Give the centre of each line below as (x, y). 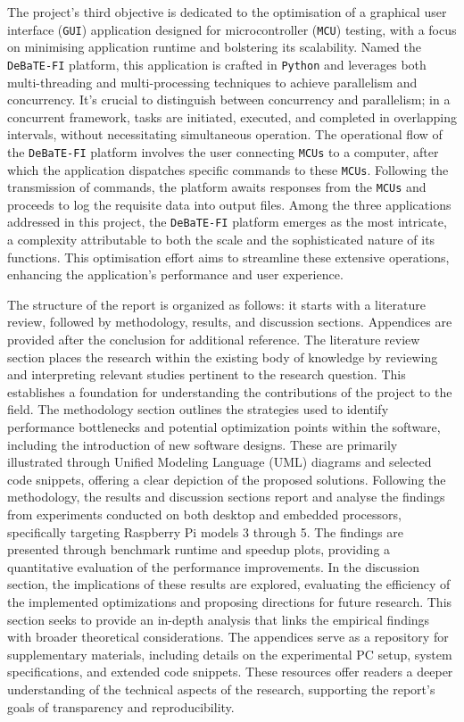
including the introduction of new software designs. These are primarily (203, 444)
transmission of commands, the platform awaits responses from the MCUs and (217, 187)
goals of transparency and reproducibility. (121, 706)
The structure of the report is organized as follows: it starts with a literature (216, 304)
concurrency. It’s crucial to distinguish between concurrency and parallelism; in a (229, 100)
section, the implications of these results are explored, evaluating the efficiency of (229, 584)
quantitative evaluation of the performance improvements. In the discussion (214, 566)
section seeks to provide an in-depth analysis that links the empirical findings (219, 619)
